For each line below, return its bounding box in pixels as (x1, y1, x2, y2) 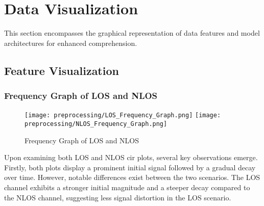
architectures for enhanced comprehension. (4, 37, 137, 48)
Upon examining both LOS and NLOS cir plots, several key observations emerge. (4, 152, 258, 163)
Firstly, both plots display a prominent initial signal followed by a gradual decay (4, 162, 256, 172)
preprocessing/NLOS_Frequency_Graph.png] (25, 120, 167, 127)
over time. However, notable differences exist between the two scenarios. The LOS (4, 172, 260, 183)
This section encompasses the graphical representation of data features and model (4, 28, 260, 38)
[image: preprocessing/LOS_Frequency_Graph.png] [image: (25, 112, 221, 119)
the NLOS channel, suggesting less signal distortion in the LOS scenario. (4, 192, 231, 202)
